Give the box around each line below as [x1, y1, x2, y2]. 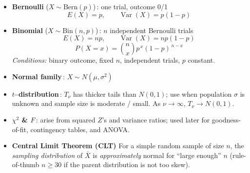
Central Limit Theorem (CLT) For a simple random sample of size [12, 140, 224, 151]
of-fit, [12, 124, 28, 134]
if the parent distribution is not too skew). [63, 159, 190, 170]
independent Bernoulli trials [110, 25, 193, 35]
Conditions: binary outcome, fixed [12, 55, 114, 65]
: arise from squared [36, 114, 96, 124]
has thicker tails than [73, 88, 136, 99]
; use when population [166, 88, 232, 99]
